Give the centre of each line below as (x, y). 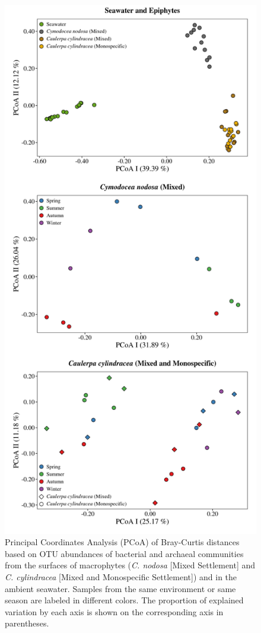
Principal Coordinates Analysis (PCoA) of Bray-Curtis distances (122, 542)
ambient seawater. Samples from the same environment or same (120, 588)
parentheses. (27, 623)
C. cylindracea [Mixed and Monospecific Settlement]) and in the (121, 576)
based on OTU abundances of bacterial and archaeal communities (124, 553)
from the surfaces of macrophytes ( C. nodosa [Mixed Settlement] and (130, 565)
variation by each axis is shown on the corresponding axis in (114, 611)
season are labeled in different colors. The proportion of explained (124, 600)
